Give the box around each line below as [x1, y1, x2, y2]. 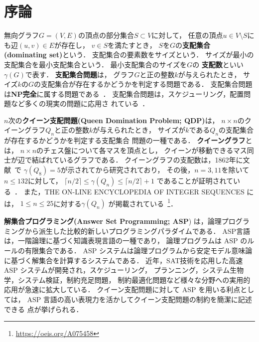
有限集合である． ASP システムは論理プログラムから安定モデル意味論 [24, 245, 253, 256]
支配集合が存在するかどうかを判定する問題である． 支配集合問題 [40, 79, 253, 89]
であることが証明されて [156, 175, 234, 186]
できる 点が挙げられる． [4, 304, 83, 314]
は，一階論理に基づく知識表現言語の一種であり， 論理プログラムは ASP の [4, 235, 248, 246]
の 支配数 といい [192, 59, 244, 69]
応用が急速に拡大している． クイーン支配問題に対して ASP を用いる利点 [4, 284, 241, 295]
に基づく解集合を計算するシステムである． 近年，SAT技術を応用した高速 [4, 255, 243, 265]
